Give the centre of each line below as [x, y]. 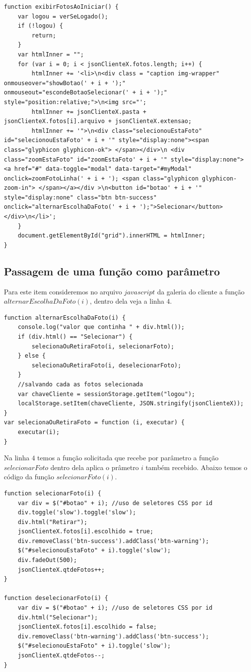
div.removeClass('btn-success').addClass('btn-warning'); [113, 541]
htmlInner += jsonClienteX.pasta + [89, 112]
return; [44, 35]
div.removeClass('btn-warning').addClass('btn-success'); [113, 636]
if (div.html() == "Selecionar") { [75, 337]
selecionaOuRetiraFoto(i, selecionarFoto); [103, 346]
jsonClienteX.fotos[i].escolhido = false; [87, 627]
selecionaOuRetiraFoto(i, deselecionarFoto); [107, 365]
